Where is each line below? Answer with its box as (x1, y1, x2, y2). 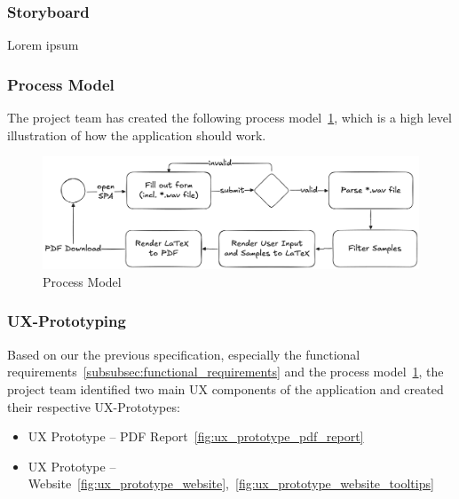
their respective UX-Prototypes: (7, 397, 180, 416)
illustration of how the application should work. (7, 125, 266, 144)
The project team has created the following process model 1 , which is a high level (7, 108, 452, 127)
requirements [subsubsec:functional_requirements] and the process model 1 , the (7, 362, 444, 381)
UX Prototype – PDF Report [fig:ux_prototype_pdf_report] (28, 427, 364, 446)
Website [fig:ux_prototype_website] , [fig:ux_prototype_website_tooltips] (28, 474, 434, 493)
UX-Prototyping (7, 310, 126, 332)
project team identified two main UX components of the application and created (7, 379, 444, 398)
